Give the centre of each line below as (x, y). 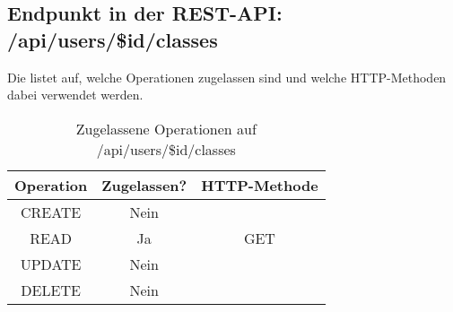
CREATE (51, 212)
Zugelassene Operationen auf (166, 128)
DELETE (51, 290)
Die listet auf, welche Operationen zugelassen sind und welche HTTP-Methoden (227, 77)
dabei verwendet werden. (75, 95)
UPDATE (51, 264)
